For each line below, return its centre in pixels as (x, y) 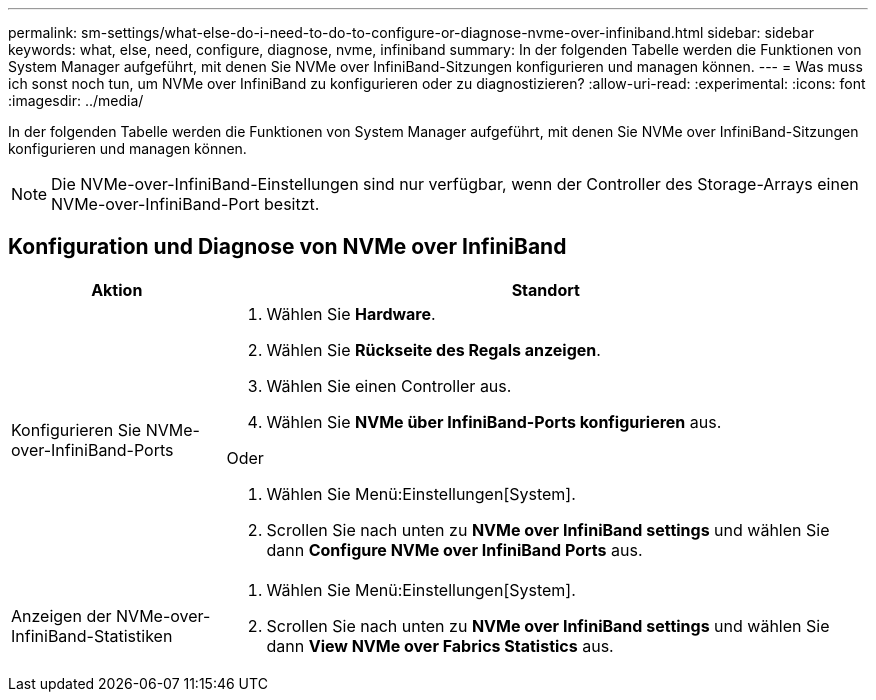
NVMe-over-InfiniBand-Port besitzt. (185, 204)
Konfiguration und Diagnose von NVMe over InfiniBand (287, 247)
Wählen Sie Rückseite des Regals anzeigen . (433, 349)
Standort (545, 289)
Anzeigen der (61, 615)
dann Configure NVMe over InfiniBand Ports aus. (454, 549)
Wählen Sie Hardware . (351, 313)
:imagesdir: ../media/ (76, 100)
